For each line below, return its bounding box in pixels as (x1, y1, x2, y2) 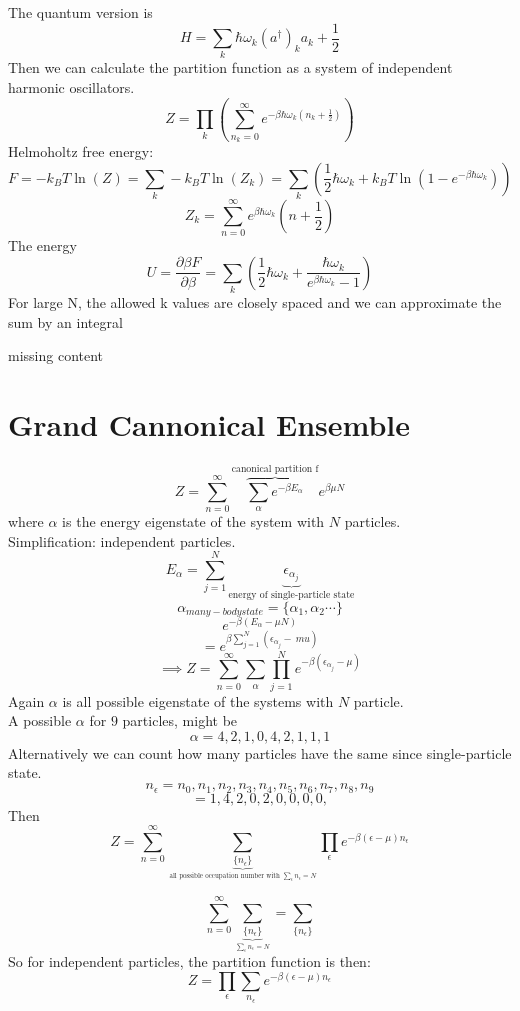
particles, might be (122, 710, 238, 731)
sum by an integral (8, 311, 123, 332)
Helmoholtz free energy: (8, 141, 154, 162)
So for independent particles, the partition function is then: (8, 951, 371, 972)
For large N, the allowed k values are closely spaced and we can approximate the (8, 292, 502, 313)
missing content (8, 345, 104, 366)
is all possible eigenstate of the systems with (62, 690, 334, 711)
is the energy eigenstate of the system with (62, 511, 325, 532)
